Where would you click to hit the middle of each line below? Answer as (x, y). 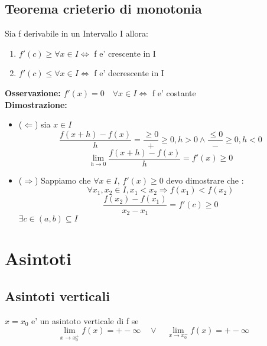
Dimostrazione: (36, 104)
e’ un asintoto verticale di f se (85, 320)
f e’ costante (174, 92)
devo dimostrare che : (205, 180)
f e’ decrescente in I (129, 73)
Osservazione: (33, 92)
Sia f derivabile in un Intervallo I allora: (76, 33)
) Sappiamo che (63, 180)
